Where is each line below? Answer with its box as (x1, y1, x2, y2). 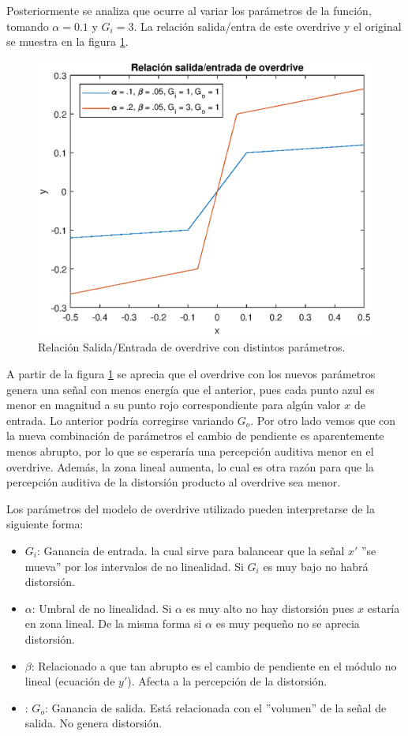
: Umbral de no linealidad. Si (32, 599, 172, 616)
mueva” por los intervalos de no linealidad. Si (24, 558, 244, 574)
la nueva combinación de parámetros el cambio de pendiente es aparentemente (6, 427, 384, 444)
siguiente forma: (6, 516, 84, 532)
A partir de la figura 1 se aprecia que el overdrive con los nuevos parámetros (6, 366, 376, 382)
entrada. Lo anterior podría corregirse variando (6, 411, 234, 428)
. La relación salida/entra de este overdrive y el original (133, 17, 402, 34)
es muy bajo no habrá (263, 558, 369, 574)
